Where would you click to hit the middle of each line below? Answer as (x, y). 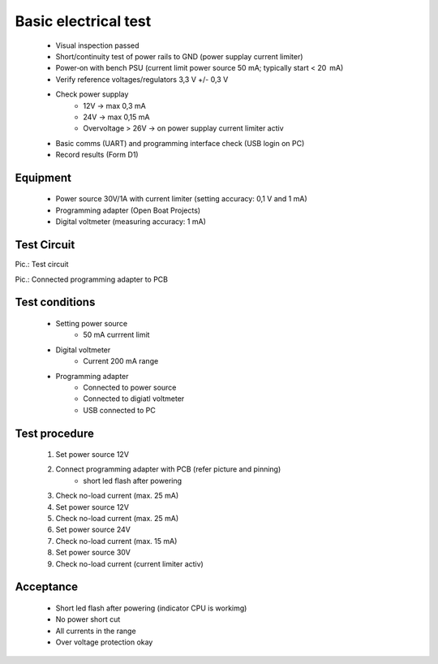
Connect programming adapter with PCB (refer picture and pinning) (168, 469)
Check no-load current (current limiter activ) (130, 563)
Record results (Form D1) (97, 155)
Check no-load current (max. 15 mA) (116, 541)
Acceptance (47, 587)
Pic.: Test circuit (42, 265)
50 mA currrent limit (116, 335)
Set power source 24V (93, 530)
